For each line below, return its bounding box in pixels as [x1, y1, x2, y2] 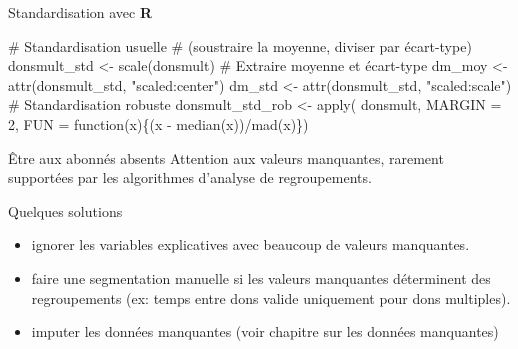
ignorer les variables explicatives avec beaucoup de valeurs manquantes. [31, 234, 470, 255]
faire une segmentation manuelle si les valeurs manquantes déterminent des [31, 267, 491, 288]
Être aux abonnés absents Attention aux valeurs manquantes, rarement [8, 147, 444, 168]
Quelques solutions [8, 200, 123, 221]
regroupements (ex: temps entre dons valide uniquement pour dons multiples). [31, 287, 511, 308]
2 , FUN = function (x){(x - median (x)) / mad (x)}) [8, 113, 309, 134]
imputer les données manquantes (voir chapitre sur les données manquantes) [31, 321, 499, 342]
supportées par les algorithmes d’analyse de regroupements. [8, 167, 372, 188]
